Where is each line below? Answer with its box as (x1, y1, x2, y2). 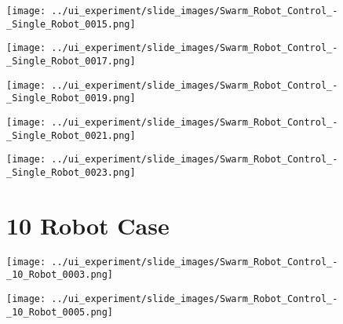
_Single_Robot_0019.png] (6, 93, 136, 104)
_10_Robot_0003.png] (6, 269, 114, 281)
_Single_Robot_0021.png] (6, 129, 136, 141)
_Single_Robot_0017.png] (6, 55, 136, 67)
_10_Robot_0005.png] (6, 306, 114, 318)
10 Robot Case (6, 209, 170, 241)
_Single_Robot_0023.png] (6, 166, 136, 178)
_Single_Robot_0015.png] (6, 18, 136, 30)
